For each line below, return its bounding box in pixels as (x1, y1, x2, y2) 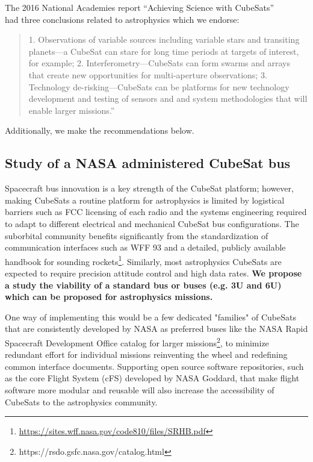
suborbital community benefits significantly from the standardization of (5, 229, 268, 242)
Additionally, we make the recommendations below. (5, 124, 194, 137)
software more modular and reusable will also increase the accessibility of (5, 383, 274, 396)
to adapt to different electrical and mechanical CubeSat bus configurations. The (5, 217, 299, 229)
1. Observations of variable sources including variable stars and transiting (28, 33, 300, 46)
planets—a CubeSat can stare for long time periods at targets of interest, (28, 45, 299, 57)
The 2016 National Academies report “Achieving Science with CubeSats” (5, 1, 274, 13)
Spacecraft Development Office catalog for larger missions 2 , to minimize (5, 334, 269, 349)
